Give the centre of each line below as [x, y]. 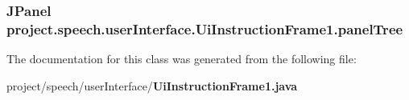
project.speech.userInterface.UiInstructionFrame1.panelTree [205, 28]
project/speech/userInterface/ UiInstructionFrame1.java [152, 85]
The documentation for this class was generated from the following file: [182, 59]
